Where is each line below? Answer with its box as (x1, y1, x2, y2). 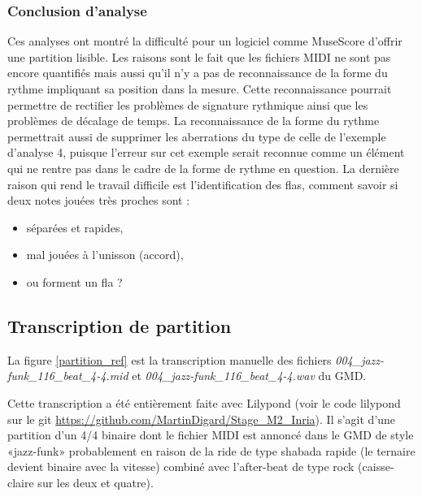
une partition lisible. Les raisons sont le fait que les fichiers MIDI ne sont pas (7, 48, 391, 65)
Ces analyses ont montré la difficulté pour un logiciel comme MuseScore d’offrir (7, 32, 402, 50)
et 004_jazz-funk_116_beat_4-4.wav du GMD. (132, 367, 367, 384)
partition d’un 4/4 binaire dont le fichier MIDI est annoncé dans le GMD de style (7, 426, 414, 443)
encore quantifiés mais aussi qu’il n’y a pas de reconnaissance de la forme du (7, 64, 388, 81)
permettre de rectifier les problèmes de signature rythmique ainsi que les (7, 96, 368, 113)
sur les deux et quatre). (37, 473, 154, 491)
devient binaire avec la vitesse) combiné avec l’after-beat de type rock (7, 458, 355, 475)
